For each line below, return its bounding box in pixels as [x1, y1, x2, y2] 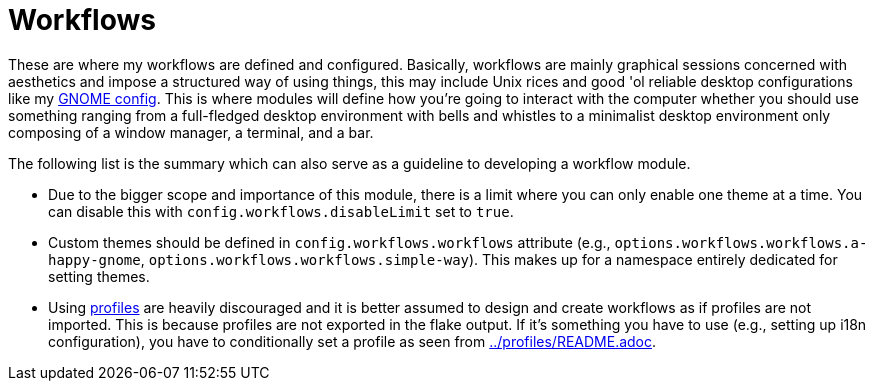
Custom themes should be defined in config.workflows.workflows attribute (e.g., [48, 233, 611, 251]
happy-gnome [48, 251, 141, 268]
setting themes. [48, 267, 150, 285]
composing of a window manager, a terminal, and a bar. [8, 123, 374, 141]
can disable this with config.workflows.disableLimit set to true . [48, 202, 514, 220]
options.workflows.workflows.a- [614, 234, 868, 251]
